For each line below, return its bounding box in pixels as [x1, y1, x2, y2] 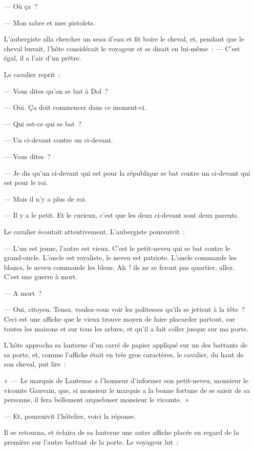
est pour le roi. [4, 177, 48, 187]
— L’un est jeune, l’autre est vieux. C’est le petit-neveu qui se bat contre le [4, 243, 231, 253]
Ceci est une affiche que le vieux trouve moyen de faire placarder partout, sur [4, 314, 235, 324]
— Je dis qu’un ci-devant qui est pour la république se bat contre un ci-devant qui [4, 167, 250, 178]
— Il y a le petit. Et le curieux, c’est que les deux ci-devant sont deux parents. [4, 210, 239, 220]
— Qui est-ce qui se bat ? [4, 118, 82, 128]
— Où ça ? [4, 1, 38, 11]
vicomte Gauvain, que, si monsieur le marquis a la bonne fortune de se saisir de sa [4, 385, 250, 395]
